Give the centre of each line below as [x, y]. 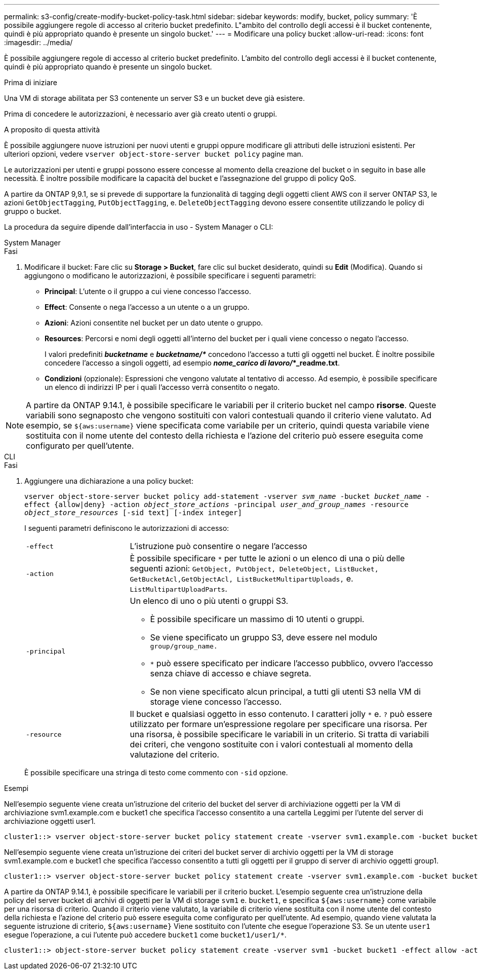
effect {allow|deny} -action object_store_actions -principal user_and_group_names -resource [216, 504]
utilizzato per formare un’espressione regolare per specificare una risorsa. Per [278, 724]
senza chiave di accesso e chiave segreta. [231, 673]
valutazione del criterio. [174, 754]
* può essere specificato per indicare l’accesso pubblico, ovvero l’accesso [292, 663]
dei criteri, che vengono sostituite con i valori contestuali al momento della [271, 744]
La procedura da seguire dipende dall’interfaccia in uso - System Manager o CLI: [139, 227]
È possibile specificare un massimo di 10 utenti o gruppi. [257, 619]
